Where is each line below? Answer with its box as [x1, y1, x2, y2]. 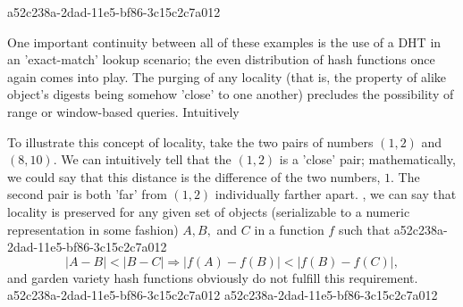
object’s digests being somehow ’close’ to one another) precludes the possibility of [7, 85, 454, 104]
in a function [254, 220, 324, 238]
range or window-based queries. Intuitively [7, 102, 240, 120]
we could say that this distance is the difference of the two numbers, [7, 167, 381, 186]
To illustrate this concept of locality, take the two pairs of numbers [7, 132, 374, 151]
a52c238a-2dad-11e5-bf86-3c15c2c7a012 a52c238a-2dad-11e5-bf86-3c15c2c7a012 [7, 286, 438, 304]
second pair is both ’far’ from [7, 185, 167, 203]
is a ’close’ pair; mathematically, [279, 150, 456, 169]
